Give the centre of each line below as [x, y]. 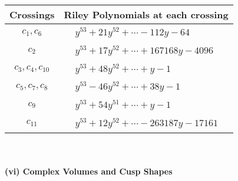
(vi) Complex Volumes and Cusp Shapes [89, 171]
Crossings [32, 14]
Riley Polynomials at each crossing [146, 14]
